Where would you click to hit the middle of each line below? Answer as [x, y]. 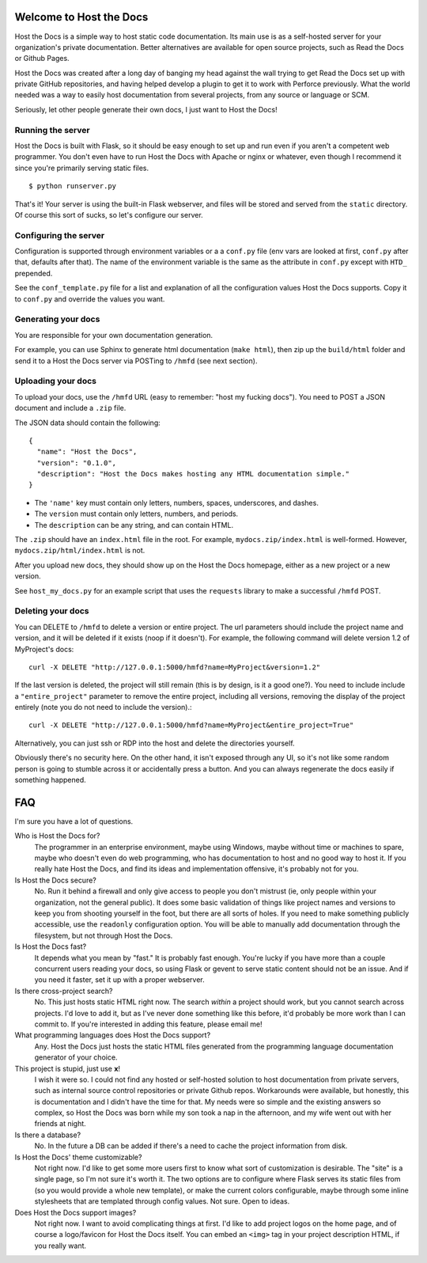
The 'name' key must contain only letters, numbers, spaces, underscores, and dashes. [177, 503]
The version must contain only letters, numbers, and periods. [136, 514]
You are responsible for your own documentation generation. [114, 335]
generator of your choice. [76, 1057]
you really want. [60, 1246]
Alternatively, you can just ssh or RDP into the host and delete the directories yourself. [155, 743]
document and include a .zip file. [70, 408]
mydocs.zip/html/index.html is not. [80, 551]
